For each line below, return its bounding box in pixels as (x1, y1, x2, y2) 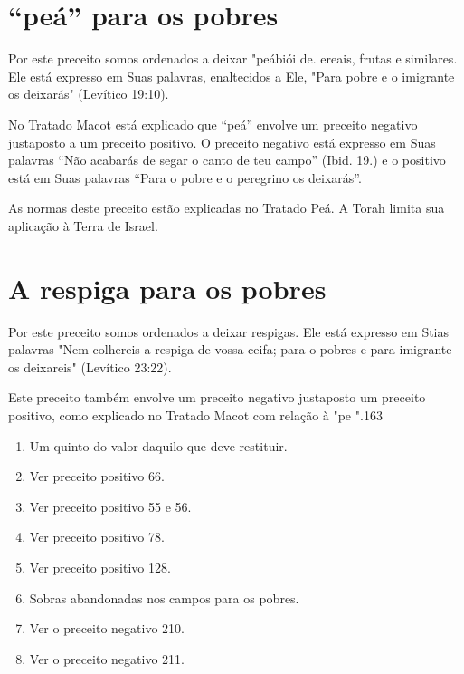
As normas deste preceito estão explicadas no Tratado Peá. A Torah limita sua (8, 198, 445, 217)
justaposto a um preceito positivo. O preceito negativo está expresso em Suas (8, 132, 436, 151)
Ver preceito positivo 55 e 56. (29, 496, 192, 515)
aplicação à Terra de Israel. (8, 216, 158, 235)
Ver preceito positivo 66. (29, 467, 165, 486)
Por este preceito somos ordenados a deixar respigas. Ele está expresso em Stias (8, 322, 450, 341)
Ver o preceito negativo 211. (29, 649, 185, 668)
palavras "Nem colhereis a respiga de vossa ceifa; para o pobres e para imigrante (8, 340, 452, 359)
